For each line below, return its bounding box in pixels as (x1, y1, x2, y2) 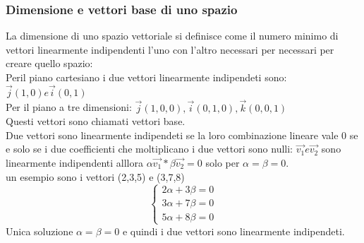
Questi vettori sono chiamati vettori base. (6, 114, 186, 129)
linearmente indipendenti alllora (6, 155, 143, 170)
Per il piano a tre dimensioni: (6, 100, 132, 114)
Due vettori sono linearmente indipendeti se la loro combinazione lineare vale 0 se (6, 127, 358, 142)
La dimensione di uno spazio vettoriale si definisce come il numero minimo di (6, 28, 339, 43)
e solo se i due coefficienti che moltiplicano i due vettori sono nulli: (6, 141, 293, 156)
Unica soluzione (6, 223, 73, 238)
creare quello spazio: (6, 56, 93, 71)
